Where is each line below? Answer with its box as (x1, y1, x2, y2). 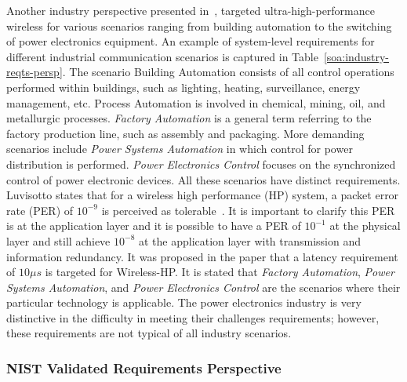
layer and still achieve (6, 232, 111, 249)
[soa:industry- (323, 48, 389, 64)
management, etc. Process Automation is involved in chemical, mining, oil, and (6, 94, 386, 111)
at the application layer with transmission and (138, 232, 362, 249)
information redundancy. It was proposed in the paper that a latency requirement (6, 248, 398, 264)
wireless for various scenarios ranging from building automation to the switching (6, 17, 392, 34)
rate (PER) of (6, 202, 74, 218)
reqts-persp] (6, 64, 63, 80)
